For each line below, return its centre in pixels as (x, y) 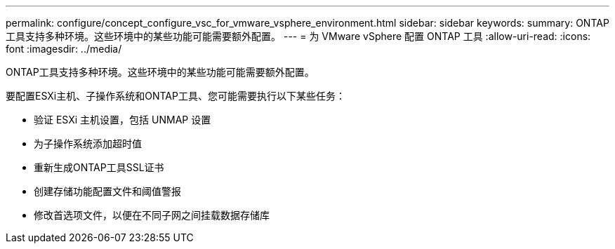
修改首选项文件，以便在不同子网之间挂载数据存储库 (152, 215)
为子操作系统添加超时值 (88, 143)
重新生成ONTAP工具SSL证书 (99, 167)
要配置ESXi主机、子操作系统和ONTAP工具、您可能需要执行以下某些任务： (176, 96)
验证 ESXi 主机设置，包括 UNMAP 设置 (123, 120)
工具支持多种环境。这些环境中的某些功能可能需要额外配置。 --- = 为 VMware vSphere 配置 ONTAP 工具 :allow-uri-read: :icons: (298, 36)
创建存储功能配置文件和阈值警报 (107, 191)
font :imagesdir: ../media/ (64, 49)
